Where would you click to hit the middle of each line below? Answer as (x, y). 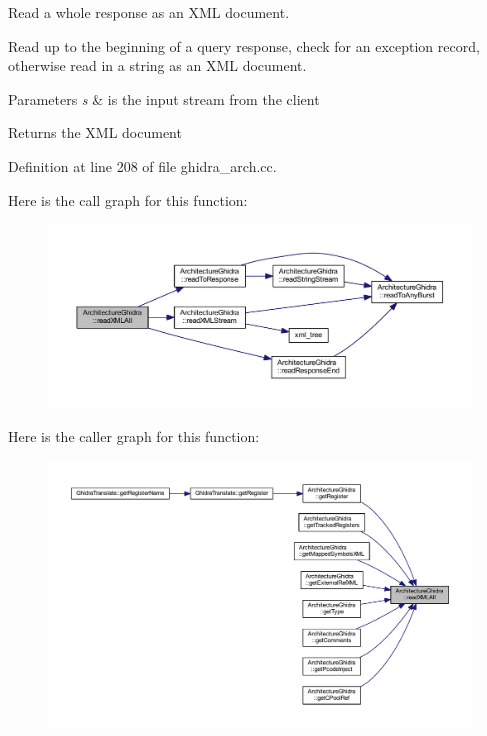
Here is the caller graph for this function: (134, 436)
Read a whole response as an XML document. (149, 12)
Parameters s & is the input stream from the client (164, 98)
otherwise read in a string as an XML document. (157, 65)
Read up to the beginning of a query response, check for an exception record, (244, 45)
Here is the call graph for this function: (128, 199)
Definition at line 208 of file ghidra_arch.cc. (142, 165)
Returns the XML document (95, 132)
